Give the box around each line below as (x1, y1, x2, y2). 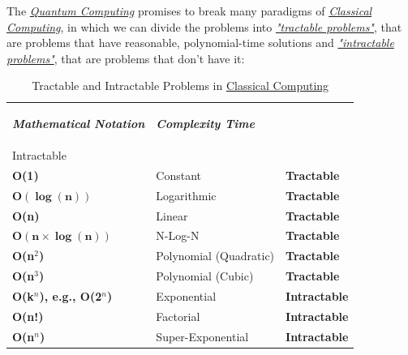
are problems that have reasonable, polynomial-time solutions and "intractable (6, 34, 394, 51)
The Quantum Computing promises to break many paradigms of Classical (6, 2, 372, 19)
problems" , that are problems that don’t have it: (6, 49, 245, 66)
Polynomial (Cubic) (156, 267, 254, 284)
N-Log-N (156, 227, 200, 244)
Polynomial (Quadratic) (156, 247, 275, 264)
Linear (156, 207, 188, 224)
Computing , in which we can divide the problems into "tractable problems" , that (6, 18, 402, 35)
